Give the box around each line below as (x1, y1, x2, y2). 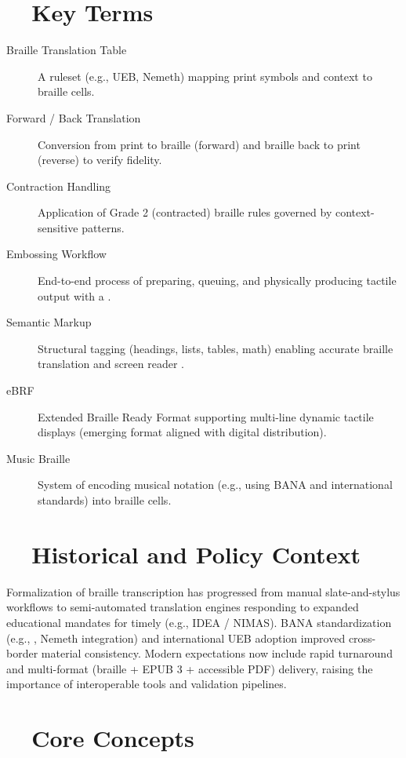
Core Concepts (31, 722, 194, 754)
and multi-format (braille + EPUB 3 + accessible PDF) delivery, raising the (6, 660, 373, 676)
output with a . (38, 287, 111, 304)
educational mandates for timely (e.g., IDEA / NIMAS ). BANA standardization (6, 614, 392, 630)
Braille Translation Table (6, 42, 127, 58)
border (6, 645, 38, 661)
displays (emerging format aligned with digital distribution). (38, 424, 327, 440)
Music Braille (6, 450, 71, 466)
